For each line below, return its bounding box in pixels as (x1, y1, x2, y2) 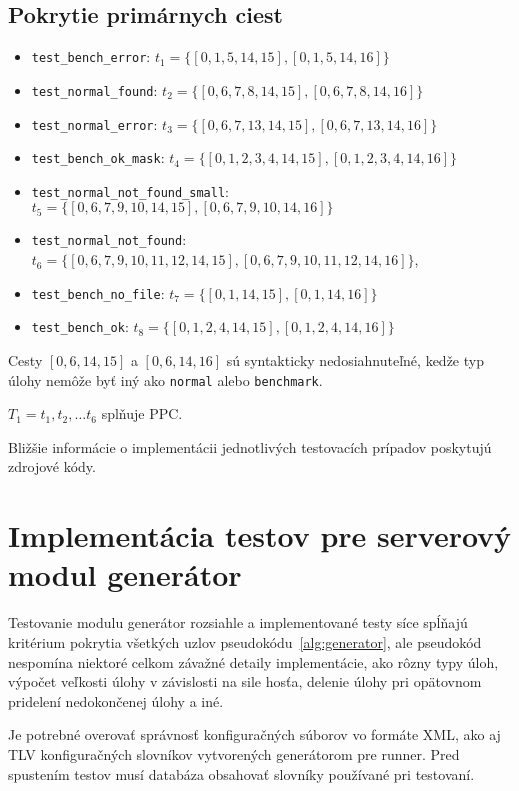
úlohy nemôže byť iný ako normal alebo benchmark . (8, 369, 323, 390)
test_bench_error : (31, 46, 151, 67)
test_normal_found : (31, 79, 158, 100)
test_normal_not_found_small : (31, 180, 229, 201)
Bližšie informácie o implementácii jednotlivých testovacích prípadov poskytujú (8, 436, 492, 457)
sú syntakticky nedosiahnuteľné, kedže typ (226, 350, 484, 371)
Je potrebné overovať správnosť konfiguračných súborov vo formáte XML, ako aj (8, 724, 501, 745)
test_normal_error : (31, 113, 158, 134)
